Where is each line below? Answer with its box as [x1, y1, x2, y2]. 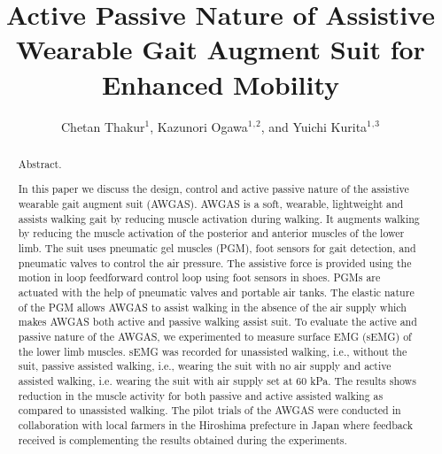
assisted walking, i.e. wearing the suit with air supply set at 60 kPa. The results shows [18, 373, 416, 388]
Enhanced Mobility [101, 65, 340, 102]
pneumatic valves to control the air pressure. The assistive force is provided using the [18, 255, 412, 270]
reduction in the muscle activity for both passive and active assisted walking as [18, 388, 384, 403]
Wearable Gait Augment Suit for [16, 31, 425, 67]
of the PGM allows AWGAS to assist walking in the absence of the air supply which [18, 299, 407, 314]
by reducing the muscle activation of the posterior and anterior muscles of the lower [18, 226, 405, 241]
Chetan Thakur [61, 117, 145, 135]
